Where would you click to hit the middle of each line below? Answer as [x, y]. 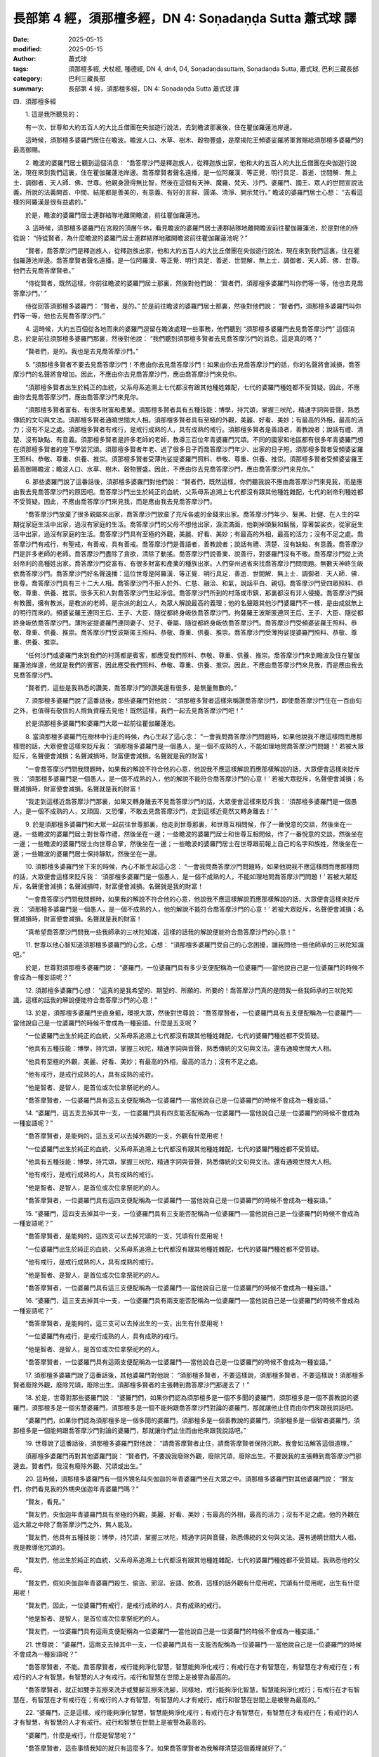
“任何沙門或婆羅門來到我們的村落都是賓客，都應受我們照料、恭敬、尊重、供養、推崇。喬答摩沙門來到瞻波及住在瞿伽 [193, 655]
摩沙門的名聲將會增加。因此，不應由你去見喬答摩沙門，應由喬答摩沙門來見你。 [127, 374]
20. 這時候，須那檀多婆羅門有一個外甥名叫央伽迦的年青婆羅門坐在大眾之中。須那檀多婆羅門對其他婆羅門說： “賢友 [189, 1479]
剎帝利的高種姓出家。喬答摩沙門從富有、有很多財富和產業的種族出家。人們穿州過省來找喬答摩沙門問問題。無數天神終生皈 [188, 564]
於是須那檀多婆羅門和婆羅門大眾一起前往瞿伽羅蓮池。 [102, 723]
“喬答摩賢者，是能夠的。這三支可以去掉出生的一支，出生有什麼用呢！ [125, 1323]
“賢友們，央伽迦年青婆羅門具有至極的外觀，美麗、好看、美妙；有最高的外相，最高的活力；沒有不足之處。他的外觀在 [193, 1515]
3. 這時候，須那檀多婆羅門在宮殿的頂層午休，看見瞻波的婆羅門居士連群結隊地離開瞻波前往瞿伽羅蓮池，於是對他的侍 [192, 228]
